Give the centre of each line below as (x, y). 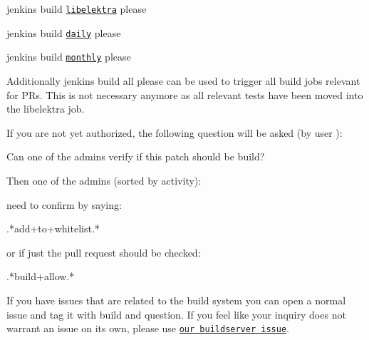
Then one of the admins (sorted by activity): (104, 180)
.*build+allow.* (41, 276)
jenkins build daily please (64, 32)
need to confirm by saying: (64, 204)
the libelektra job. (46, 109)
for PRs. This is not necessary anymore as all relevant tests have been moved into (185, 94)
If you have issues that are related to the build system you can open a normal (176, 300)
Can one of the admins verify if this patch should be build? (136, 156)
